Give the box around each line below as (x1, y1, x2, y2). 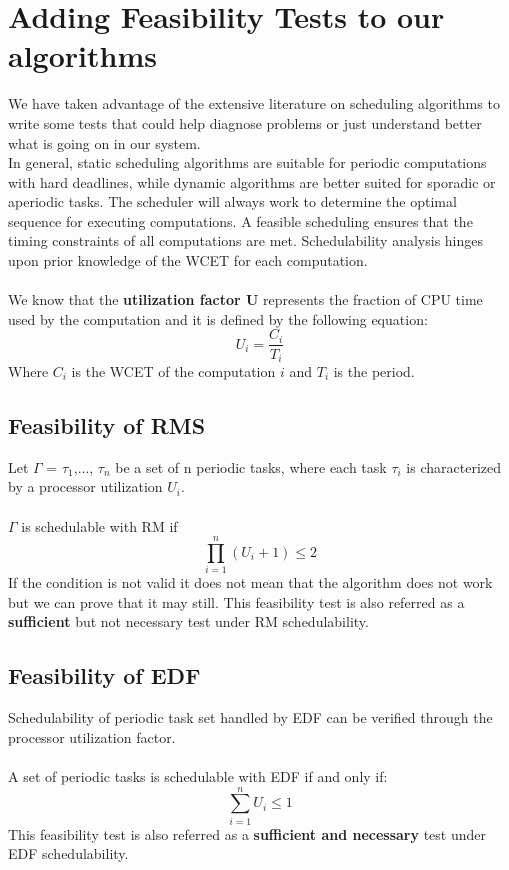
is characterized (406, 456, 501, 477)
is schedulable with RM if (21, 515, 178, 536)
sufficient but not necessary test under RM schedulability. (8, 611, 369, 632)
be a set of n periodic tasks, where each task (115, 456, 387, 477)
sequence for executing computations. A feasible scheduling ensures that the (8, 210, 473, 231)
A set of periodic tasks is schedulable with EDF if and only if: (8, 766, 388, 787)
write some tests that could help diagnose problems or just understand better (8, 112, 482, 133)
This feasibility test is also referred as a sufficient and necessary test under (8, 823, 486, 844)
